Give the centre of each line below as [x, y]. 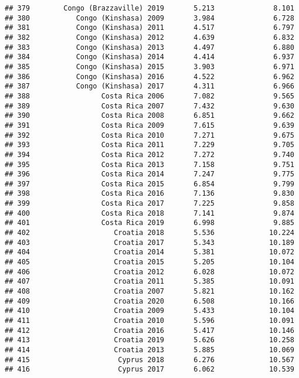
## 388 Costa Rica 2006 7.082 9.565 [149, 96]
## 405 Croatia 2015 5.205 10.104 [149, 262]
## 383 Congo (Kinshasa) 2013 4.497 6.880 [149, 47]
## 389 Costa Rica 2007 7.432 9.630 [149, 106]
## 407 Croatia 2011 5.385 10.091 [149, 282]
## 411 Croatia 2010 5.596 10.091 [149, 321]
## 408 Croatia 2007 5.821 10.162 [149, 292]
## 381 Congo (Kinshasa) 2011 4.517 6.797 [149, 28]
